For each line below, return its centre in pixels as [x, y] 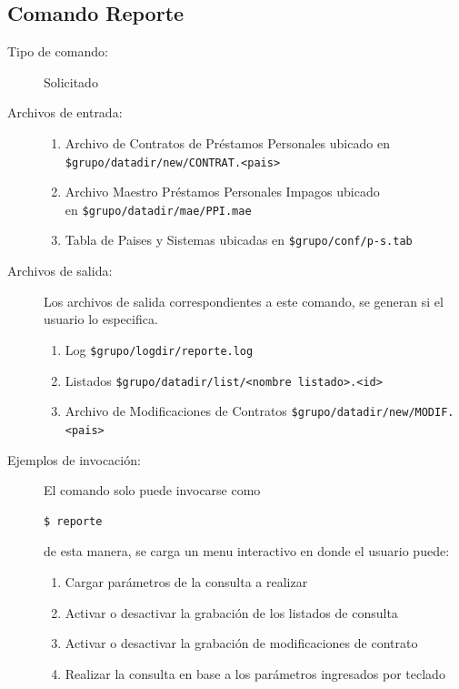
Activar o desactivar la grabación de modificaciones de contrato [241, 643]
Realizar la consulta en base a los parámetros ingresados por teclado [255, 673]
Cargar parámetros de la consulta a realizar [186, 581]
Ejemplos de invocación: [74, 459]
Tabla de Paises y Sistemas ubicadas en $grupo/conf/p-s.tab [239, 240]
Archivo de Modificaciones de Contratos [176, 411]
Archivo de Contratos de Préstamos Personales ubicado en [227, 142]
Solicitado [71, 81]
